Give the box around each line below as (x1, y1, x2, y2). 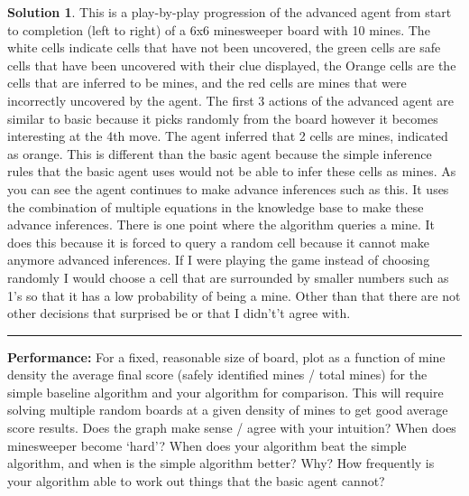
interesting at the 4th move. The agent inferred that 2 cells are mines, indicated (7, 126, 448, 145)
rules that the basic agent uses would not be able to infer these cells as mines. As (7, 162, 456, 181)
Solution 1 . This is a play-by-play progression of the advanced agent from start (7, 3, 452, 21)
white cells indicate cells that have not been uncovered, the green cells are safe (7, 38, 441, 57)
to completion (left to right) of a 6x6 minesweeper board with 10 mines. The (7, 20, 430, 39)
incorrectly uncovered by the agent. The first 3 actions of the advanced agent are (7, 90, 454, 109)
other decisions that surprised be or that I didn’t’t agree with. (7, 304, 351, 323)
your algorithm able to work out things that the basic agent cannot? (7, 471, 385, 490)
